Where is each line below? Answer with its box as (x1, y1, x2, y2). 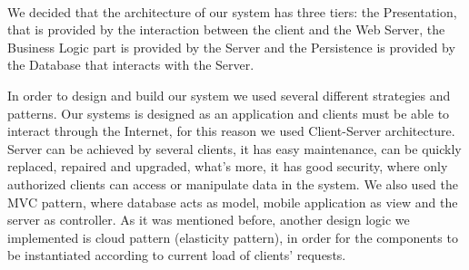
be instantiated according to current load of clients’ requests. (7, 246, 346, 265)
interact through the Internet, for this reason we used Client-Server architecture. (7, 121, 455, 140)
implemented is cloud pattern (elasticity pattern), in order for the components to (7, 227, 458, 246)
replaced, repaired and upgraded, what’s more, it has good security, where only (7, 157, 448, 176)
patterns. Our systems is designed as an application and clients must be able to (7, 103, 450, 122)
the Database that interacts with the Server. (7, 55, 254, 74)
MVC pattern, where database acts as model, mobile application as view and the (7, 192, 458, 211)
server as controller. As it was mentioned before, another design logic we (7, 210, 410, 229)
